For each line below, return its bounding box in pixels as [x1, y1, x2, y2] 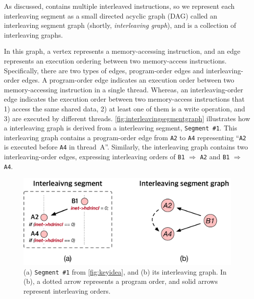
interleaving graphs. [4, 29, 63, 40]
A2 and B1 [200, 151, 230, 162]
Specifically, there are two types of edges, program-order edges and [4, 65, 204, 75]
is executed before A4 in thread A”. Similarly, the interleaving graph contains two [4, 142, 248, 152]
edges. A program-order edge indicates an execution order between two [22, 75, 234, 85]
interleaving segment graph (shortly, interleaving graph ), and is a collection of [4, 20, 236, 30]
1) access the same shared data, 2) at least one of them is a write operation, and [4, 103, 245, 113]
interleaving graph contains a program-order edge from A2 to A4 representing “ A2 [4, 132, 247, 142]
